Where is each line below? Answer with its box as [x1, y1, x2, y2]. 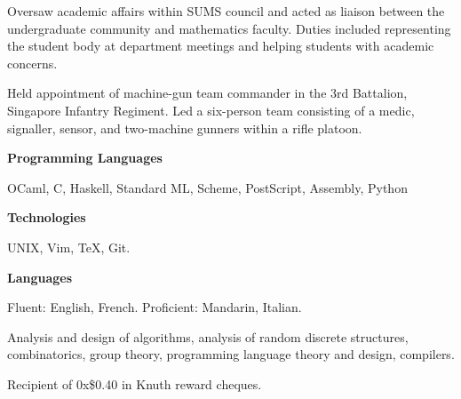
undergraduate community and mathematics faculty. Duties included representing [7, 19, 451, 37]
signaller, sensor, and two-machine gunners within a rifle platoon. [7, 118, 362, 137]
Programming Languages [7, 148, 163, 167]
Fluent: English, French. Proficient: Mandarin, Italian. [7, 298, 302, 316]
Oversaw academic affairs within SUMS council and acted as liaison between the [7, 2, 445, 20]
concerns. [7, 53, 58, 72]
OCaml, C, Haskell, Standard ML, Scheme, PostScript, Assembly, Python [7, 178, 408, 196]
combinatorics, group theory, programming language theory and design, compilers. [7, 345, 455, 363]
